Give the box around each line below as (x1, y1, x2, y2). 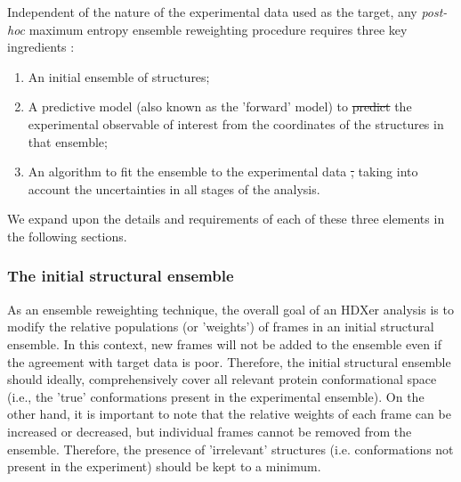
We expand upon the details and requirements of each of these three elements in (7, 209, 445, 228)
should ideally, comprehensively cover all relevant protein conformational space (7, 370, 437, 388)
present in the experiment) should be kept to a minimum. (7, 457, 321, 476)
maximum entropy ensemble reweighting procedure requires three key (28, 20, 408, 38)
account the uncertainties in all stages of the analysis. (28, 179, 320, 198)
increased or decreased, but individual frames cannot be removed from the (7, 421, 412, 440)
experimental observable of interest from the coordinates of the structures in (28, 114, 444, 133)
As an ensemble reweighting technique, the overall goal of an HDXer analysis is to (7, 299, 454, 318)
